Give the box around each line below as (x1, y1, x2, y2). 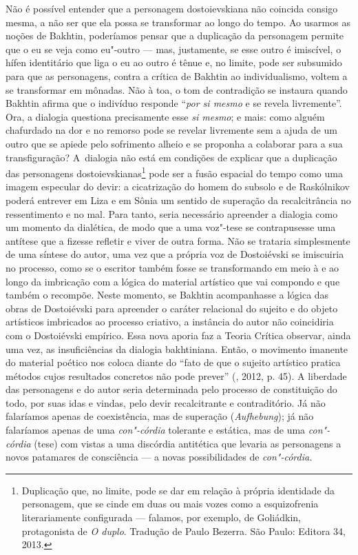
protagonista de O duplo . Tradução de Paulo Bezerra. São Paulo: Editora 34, (21, 523, 346, 538)
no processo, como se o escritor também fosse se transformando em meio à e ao (6, 260, 339, 274)
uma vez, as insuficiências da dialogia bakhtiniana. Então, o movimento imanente (6, 341, 348, 356)
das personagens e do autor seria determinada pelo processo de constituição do (6, 382, 337, 396)
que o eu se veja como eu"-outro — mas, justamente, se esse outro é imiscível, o (6, 41, 341, 56)
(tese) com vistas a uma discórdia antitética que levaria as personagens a (34, 436, 341, 450)
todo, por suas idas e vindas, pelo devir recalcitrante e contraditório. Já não (6, 395, 326, 410)
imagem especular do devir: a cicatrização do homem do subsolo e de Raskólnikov (6, 179, 350, 194)
